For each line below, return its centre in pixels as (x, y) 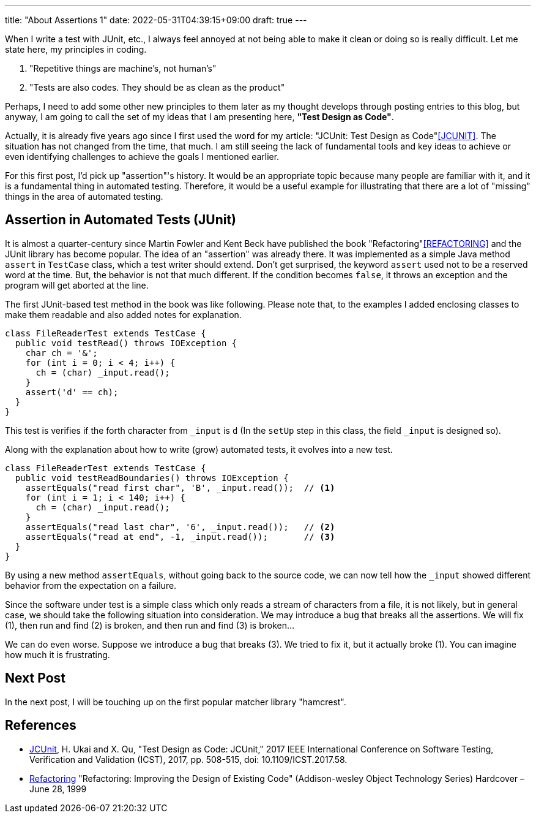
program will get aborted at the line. (77, 285)
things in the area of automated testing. (84, 196)
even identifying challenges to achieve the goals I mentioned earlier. (142, 157)
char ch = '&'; (61, 353)
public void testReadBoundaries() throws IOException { (152, 478)
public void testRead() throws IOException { (126, 343)
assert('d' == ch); (72, 392)
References (41, 725)
